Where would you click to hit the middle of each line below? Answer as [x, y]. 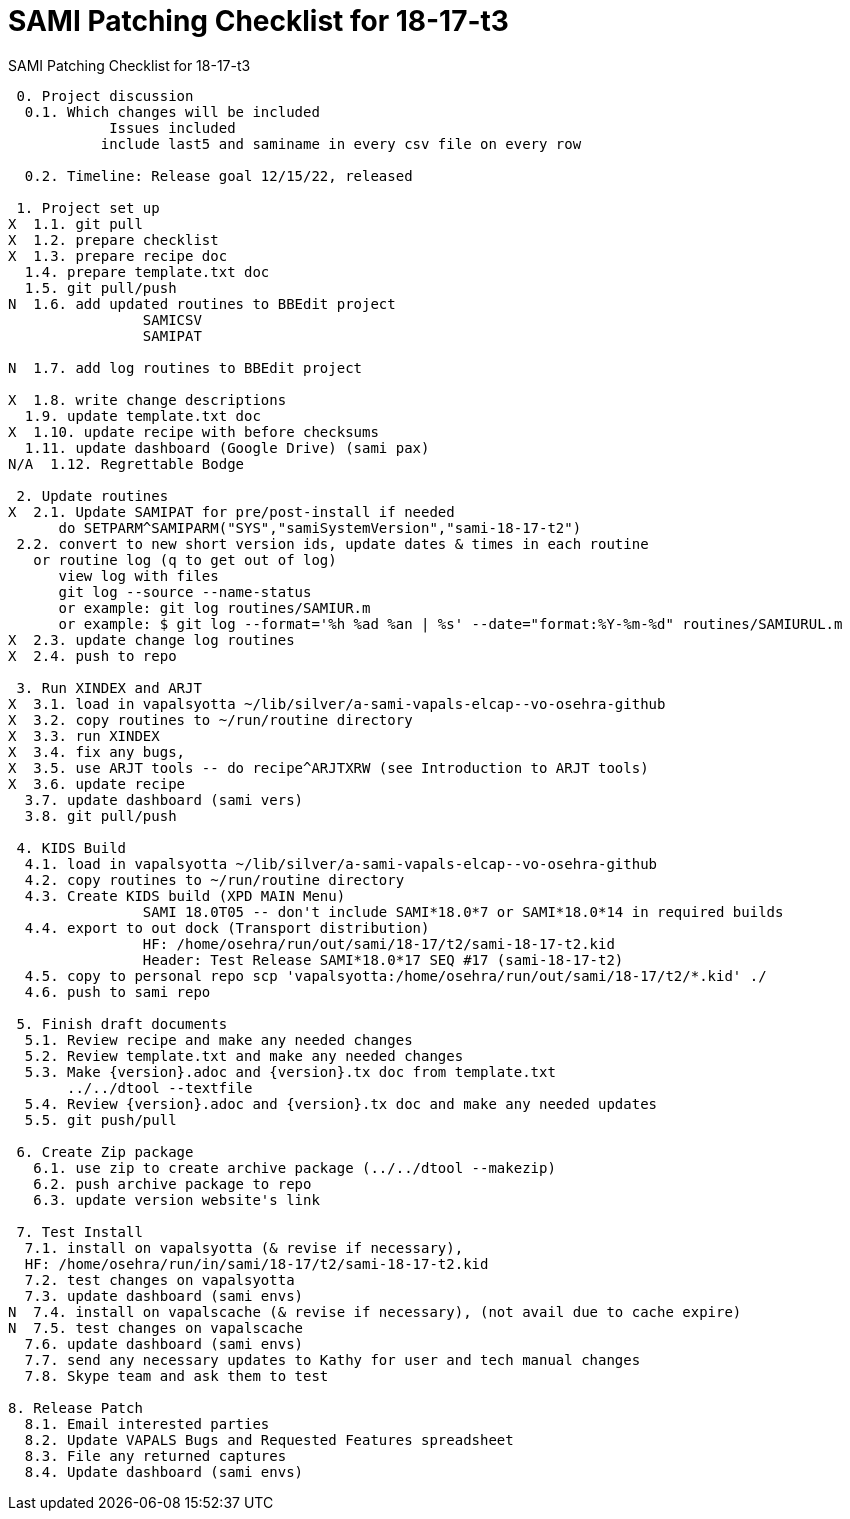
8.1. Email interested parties [147, 1423]
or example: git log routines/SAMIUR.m [214, 607]
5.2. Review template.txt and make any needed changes [244, 1055]
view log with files [138, 575]
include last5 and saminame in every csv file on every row [341, 143]
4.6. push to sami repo [117, 991]
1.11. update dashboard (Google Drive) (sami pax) [227, 447]
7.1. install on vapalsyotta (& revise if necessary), [244, 1247]
